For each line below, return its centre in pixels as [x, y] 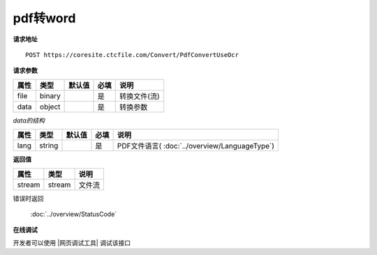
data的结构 [29, 120]
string [49, 146]
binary [50, 95]
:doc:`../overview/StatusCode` [74, 214]
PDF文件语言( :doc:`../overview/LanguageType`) [196, 146]
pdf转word [44, 18]
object [50, 107]
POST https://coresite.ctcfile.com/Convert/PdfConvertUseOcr [132, 55]
